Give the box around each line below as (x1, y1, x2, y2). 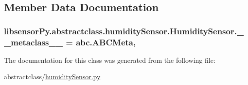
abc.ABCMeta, (76, 36, 136, 48)
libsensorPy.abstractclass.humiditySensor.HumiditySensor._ (4, 25, 244, 37)
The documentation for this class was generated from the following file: (4, 55, 215, 65)
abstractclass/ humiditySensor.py (4, 71, 101, 81)
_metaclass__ (4, 36, 63, 48)
